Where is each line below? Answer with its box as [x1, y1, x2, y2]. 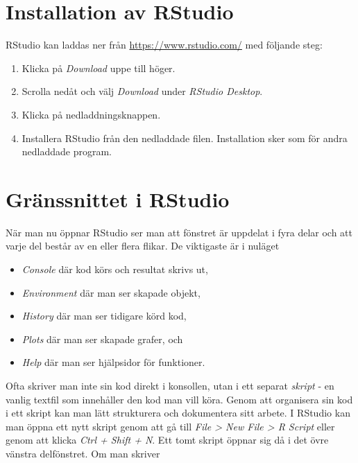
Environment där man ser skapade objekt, [22, 285, 201, 299]
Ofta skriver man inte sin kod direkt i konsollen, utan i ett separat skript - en [6, 378, 334, 392]
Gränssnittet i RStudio [6, 184, 230, 213]
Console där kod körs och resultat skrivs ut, [22, 262, 208, 276]
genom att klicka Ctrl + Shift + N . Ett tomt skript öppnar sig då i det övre [6, 433, 329, 447]
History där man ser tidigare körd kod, [22, 308, 187, 323]
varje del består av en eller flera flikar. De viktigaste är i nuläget [6, 238, 280, 253]
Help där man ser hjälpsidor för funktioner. [22, 355, 205, 369]
